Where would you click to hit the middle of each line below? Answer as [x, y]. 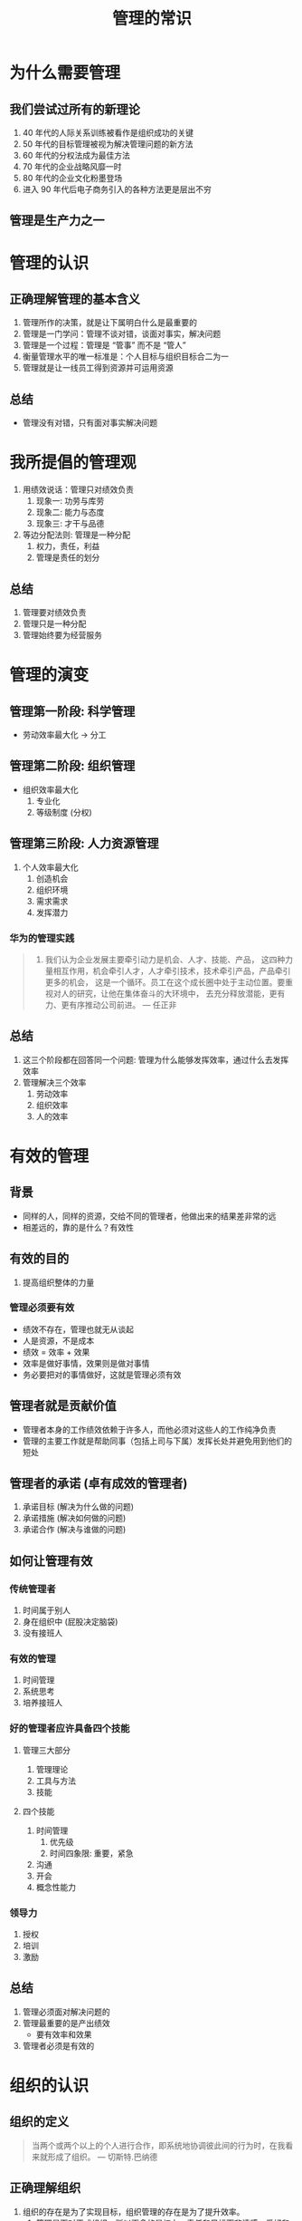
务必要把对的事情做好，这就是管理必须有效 [102, 1375]
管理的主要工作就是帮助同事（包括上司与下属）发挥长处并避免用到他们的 [157, 1441]
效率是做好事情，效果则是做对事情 [86, 1363]
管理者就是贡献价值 [63, 1406]
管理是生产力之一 [57, 221]
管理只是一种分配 [54, 623]
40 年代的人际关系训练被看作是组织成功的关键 [108, 133]
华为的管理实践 [42, 938]
